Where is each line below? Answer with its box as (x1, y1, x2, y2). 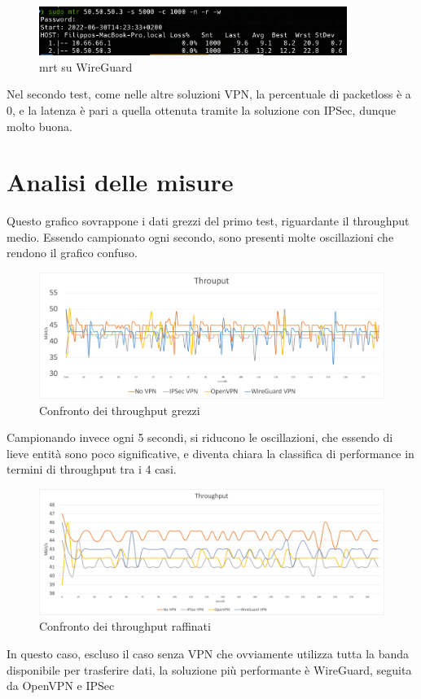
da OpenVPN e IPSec (7, 677, 115, 694)
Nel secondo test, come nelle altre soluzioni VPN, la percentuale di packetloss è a (7, 85, 411, 103)
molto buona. (7, 117, 72, 134)
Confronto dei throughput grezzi (39, 401, 200, 418)
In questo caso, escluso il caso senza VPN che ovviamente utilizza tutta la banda (7, 645, 410, 662)
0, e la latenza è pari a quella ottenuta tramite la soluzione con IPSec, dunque (7, 101, 396, 118)
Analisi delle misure (7, 165, 234, 199)
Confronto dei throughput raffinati (39, 618, 211, 635)
